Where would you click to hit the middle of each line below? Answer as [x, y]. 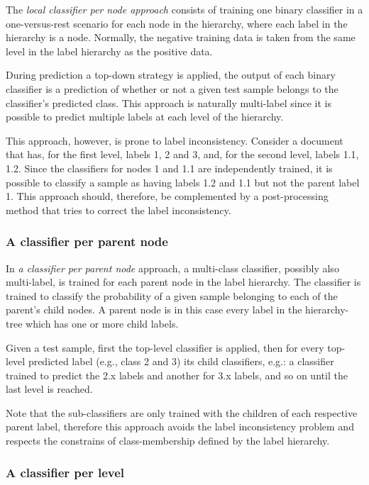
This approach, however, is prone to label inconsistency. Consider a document [175, 140]
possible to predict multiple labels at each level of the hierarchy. [145, 117]
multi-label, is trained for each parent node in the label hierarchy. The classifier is [183, 282]
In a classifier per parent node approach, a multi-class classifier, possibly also [172, 268]
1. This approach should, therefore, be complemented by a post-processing [167, 196]
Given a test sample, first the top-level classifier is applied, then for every [165, 347]
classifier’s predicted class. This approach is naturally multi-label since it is [169, 102]
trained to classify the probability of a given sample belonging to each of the [172, 295]
